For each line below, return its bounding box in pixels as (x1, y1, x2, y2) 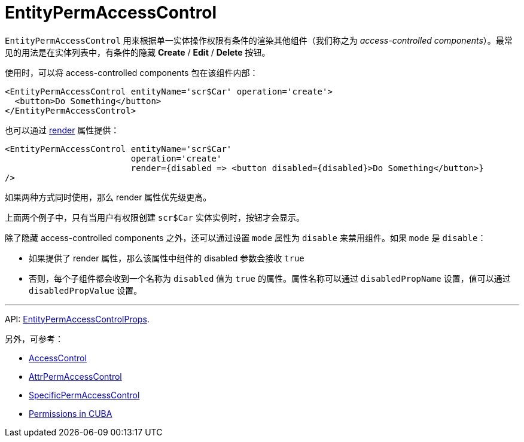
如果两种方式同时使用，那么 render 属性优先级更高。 (5, 191, 212, 202)
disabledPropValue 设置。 (29, 285, 142, 295)
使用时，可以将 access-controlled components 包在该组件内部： (5, 67, 258, 78)
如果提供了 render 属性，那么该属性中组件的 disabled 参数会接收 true (29, 252, 304, 263)
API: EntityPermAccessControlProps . (5, 313, 150, 324)
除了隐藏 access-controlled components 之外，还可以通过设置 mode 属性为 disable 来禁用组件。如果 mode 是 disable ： (5, 232, 486, 243)
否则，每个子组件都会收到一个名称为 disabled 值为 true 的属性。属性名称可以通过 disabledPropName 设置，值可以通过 (29, 273, 511, 284)
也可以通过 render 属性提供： (5, 124, 120, 135)
